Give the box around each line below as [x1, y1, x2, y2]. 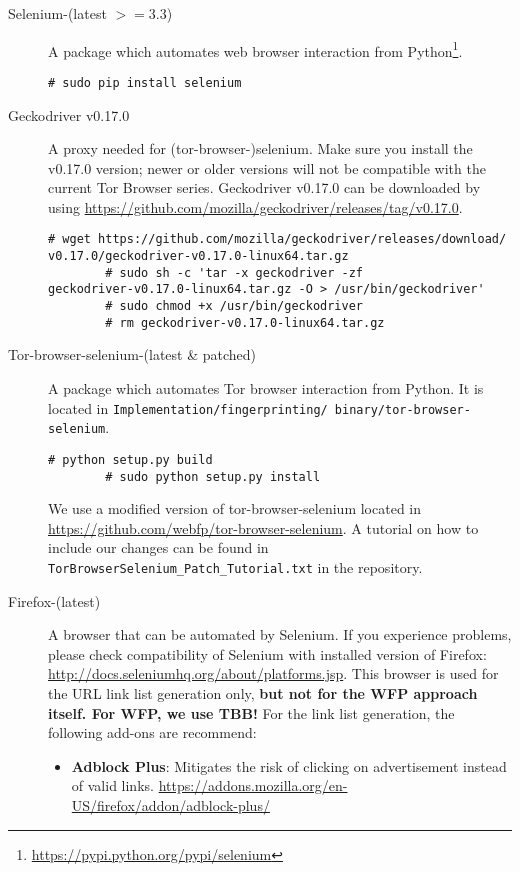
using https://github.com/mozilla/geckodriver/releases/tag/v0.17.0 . [48, 196, 463, 217]
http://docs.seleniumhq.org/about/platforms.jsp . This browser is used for [48, 663, 499, 684]
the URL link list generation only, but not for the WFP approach [48, 683, 478, 704]
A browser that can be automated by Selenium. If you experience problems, [48, 624, 512, 645]
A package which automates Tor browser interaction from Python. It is [48, 378, 484, 398]
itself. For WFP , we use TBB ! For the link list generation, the [48, 702, 455, 723]
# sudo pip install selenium [48, 75, 242, 90]
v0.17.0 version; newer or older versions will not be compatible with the [48, 157, 486, 178]
